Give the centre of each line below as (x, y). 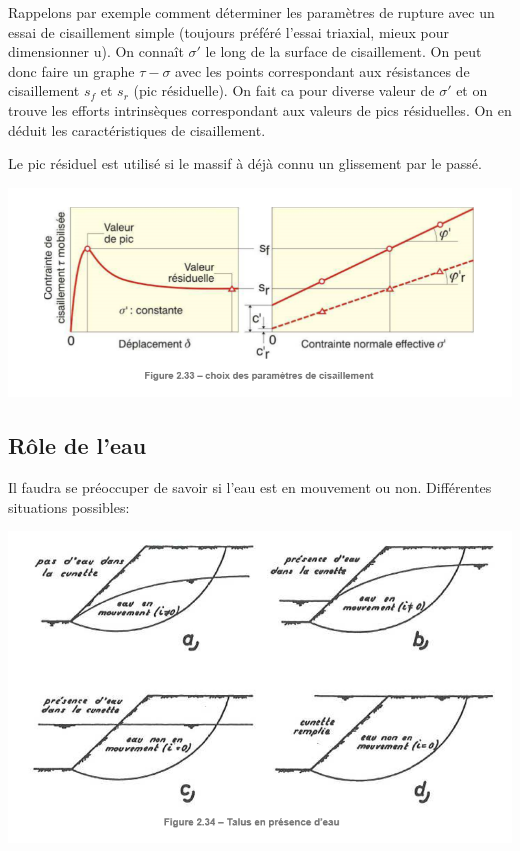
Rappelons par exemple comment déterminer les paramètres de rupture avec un (251, 12)
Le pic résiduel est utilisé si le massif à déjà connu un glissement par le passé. (245, 163)
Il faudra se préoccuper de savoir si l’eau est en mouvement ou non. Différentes (250, 487)
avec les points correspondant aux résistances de (322, 70)
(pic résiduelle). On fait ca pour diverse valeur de (284, 90)
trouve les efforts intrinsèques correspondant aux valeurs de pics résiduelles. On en (260, 109)
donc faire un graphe (71, 70)
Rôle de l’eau (77, 445)
